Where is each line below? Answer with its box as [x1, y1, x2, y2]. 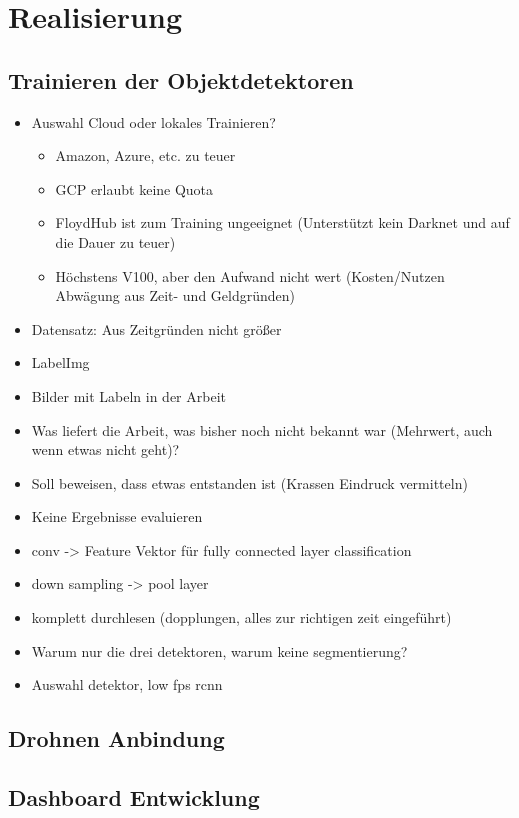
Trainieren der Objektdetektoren [8, 64, 354, 95]
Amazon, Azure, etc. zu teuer [55, 145, 236, 166]
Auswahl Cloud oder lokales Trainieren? [31, 111, 276, 132]
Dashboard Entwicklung [8, 782, 260, 813]
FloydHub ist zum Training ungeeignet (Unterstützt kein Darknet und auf [55, 212, 510, 233]
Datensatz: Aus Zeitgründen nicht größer [31, 318, 282, 339]
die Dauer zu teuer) [55, 231, 176, 252]
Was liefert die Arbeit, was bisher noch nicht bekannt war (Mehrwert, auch [31, 419, 493, 440]
